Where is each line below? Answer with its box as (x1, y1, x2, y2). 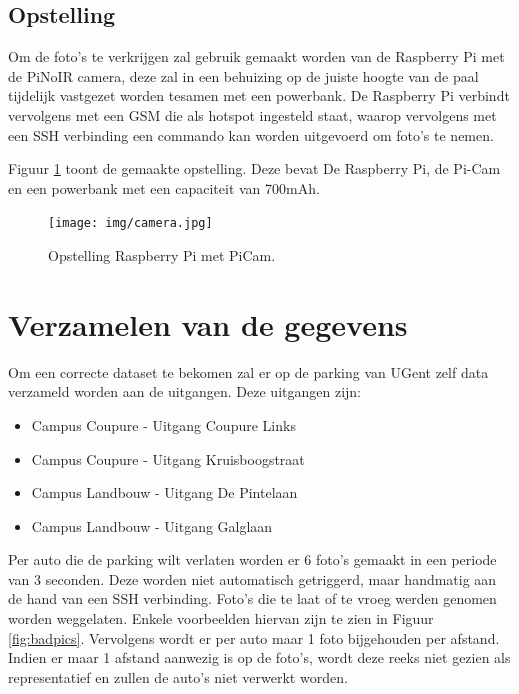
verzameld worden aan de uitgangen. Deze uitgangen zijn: (8, 381, 361, 402)
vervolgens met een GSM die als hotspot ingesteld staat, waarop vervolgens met (8, 104, 497, 125)
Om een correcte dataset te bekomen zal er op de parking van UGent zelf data (8, 361, 489, 382)
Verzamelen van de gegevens (8, 303, 408, 344)
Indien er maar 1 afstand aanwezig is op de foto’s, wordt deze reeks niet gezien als (8, 647, 511, 668)
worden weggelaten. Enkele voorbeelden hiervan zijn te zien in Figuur (8, 608, 434, 629)
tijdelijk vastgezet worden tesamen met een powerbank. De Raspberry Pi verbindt (8, 85, 510, 106)
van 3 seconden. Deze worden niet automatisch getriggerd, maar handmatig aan (8, 568, 497, 589)
